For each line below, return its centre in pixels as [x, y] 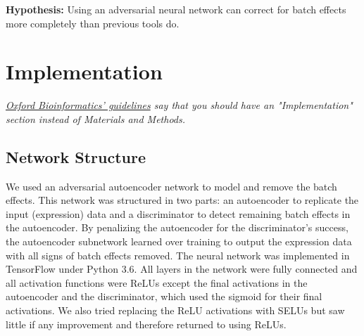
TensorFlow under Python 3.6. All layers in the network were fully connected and [182, 269]
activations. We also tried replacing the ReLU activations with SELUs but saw [175, 310]
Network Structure [76, 156]
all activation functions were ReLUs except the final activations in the [157, 282]
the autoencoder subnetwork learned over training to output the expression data [179, 241]
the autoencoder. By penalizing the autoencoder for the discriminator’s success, [177, 227]
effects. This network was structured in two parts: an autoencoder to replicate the [182, 200]
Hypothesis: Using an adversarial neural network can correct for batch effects [176, 9]
